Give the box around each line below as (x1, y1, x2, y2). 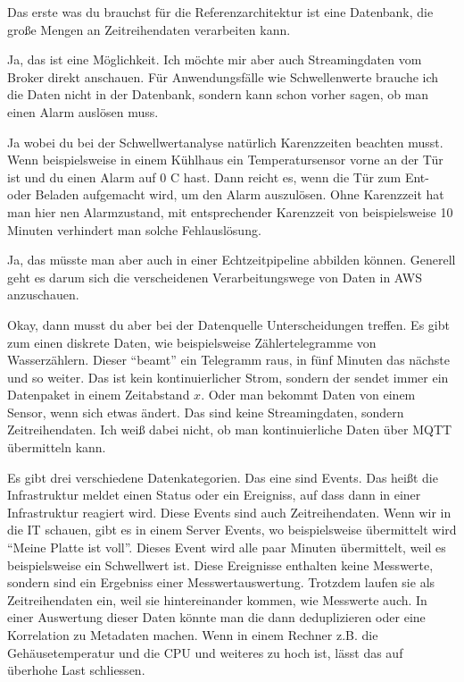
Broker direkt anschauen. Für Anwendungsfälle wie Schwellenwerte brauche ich (7, 67, 439, 86)
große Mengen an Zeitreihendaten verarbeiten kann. (7, 20, 291, 38)
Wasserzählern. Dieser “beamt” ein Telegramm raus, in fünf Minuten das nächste (7, 350, 450, 369)
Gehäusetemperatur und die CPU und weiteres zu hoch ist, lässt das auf (7, 643, 403, 661)
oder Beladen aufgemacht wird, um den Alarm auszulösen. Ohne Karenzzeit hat (7, 185, 444, 204)
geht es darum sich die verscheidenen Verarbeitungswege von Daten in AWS (7, 267, 422, 286)
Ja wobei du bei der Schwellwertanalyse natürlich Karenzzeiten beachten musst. (7, 132, 443, 151)
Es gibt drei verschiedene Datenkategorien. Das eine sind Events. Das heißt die (7, 467, 438, 486)
